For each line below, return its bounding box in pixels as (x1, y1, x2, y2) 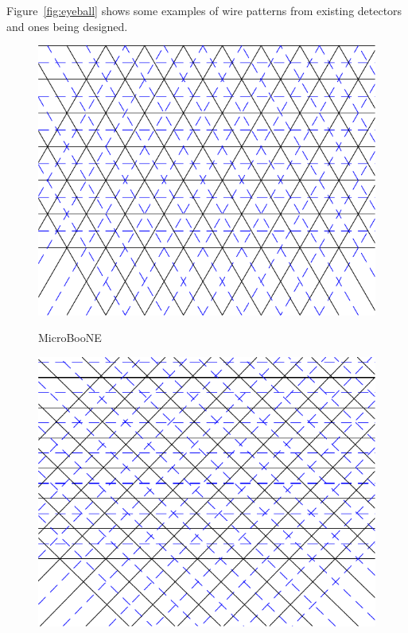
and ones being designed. (6, 17, 128, 34)
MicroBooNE (38, 329, 102, 346)
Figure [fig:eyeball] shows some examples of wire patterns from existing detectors (6, 2, 402, 18)
